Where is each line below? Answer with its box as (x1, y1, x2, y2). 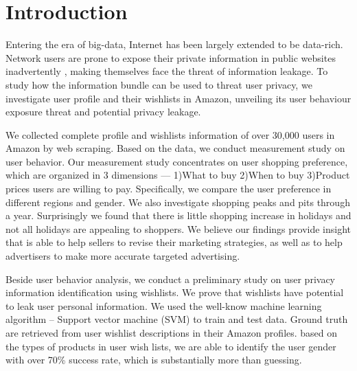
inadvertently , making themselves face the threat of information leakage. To (5, 64, 328, 78)
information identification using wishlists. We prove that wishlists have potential (5, 285, 344, 300)
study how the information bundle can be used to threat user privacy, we (5, 77, 312, 91)
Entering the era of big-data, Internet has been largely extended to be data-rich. (5, 37, 343, 52)
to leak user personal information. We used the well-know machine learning (5, 298, 322, 313)
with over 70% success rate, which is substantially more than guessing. (5, 352, 302, 367)
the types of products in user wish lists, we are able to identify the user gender (5, 339, 336, 353)
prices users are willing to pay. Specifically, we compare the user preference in (5, 181, 332, 196)
